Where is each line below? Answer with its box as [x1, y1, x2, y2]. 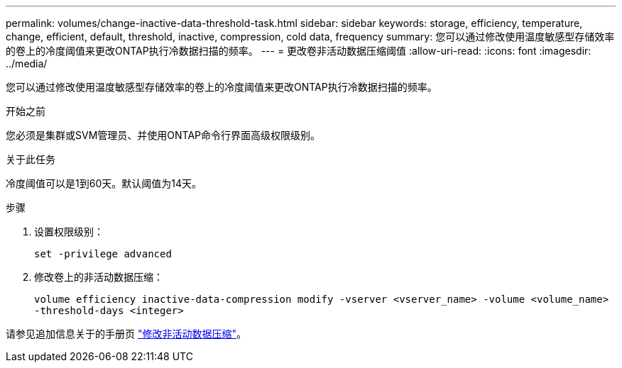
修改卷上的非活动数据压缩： [34, 271, 163, 283]
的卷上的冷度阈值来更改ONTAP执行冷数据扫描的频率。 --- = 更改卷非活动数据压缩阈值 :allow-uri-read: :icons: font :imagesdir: [6, 45, 591, 57]
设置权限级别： [34, 225, 104, 238]
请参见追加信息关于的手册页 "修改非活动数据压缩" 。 [6, 328, 246, 340]
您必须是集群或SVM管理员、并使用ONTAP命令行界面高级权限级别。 [6, 129, 320, 141]
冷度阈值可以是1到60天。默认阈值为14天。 [6, 177, 202, 189]
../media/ [6, 57, 48, 69]
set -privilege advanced [34, 248, 172, 260]
